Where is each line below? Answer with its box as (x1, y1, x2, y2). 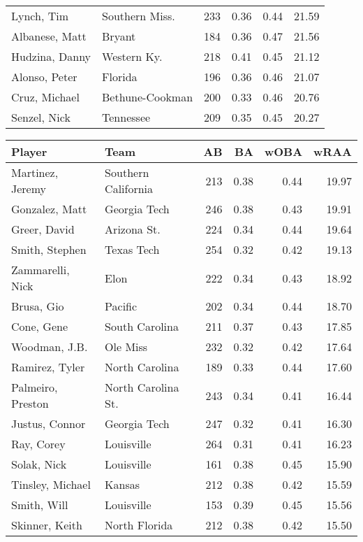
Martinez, (11, 164, 59, 180)
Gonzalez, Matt (11, 201, 87, 217)
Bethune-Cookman (102, 89, 193, 105)
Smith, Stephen (11, 241, 87, 257)
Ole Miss (105, 338, 148, 355)
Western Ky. (102, 48, 163, 64)
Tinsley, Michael (11, 476, 91, 492)
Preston (11, 395, 49, 411)
